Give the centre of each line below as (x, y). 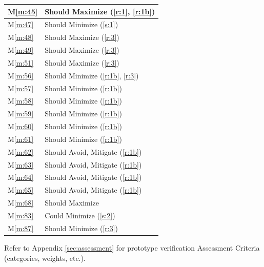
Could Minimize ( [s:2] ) (80, 215)
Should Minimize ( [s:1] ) (82, 24)
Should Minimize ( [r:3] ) (82, 228)
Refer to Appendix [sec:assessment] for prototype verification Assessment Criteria (132, 247)
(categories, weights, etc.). (45, 258)
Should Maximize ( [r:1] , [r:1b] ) (100, 11)
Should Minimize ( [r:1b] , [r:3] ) (92, 75)
